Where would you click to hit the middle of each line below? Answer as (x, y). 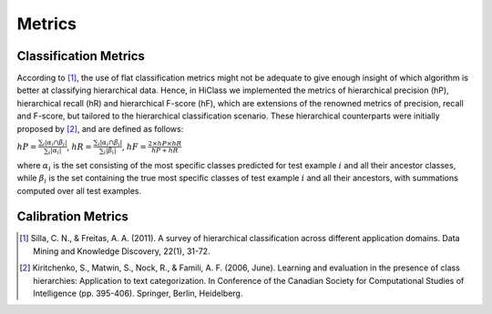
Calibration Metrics (73, 217)
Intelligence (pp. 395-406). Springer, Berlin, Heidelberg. (138, 294)
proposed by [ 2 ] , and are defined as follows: (100, 128)
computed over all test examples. (79, 190)
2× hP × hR (165, 144)
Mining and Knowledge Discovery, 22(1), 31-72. (122, 251)
